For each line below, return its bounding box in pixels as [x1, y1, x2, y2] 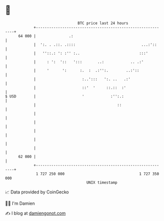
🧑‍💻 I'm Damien [5, 200, 35, 206]
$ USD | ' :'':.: [5, 94, 124, 99]
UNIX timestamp [86, 180, 118, 185]
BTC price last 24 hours [78, 21, 129, 26]
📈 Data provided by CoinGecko [5, 189, 69, 195]
